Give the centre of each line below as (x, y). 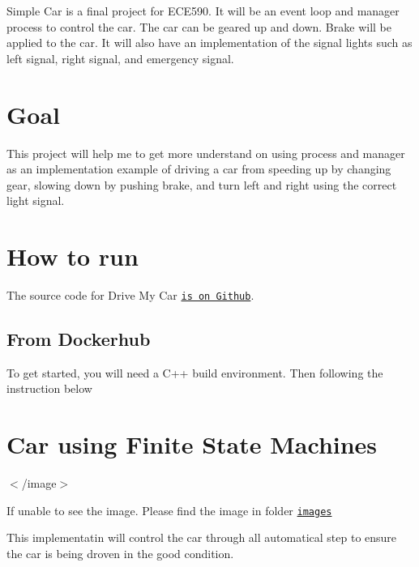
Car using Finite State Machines (192, 444)
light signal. (36, 200)
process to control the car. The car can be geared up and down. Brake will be (199, 26)
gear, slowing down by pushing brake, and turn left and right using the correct (202, 184)
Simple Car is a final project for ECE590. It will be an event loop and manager (203, 11)
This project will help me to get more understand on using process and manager (206, 153)
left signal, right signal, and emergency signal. (120, 58)
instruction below (49, 388)
